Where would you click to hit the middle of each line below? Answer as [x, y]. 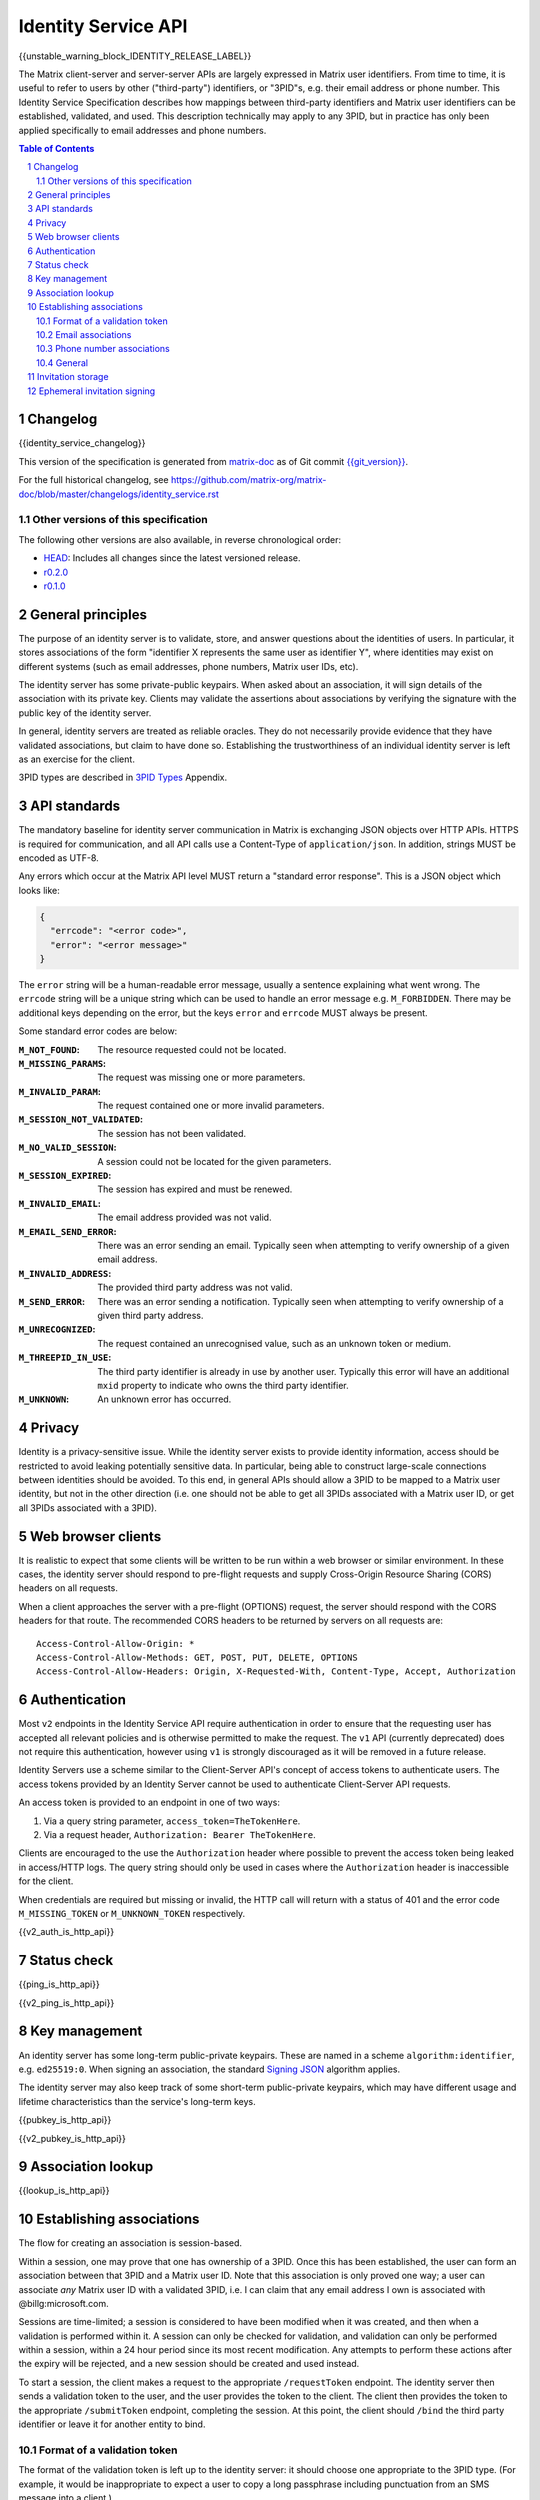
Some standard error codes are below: [98, 1031]
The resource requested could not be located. [192, 1049]
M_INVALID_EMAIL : [60, 1203]
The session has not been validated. [172, 1133]
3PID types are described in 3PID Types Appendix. [123, 777]
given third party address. [150, 1315]
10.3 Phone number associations [103, 349]
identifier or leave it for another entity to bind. [112, 2424]
